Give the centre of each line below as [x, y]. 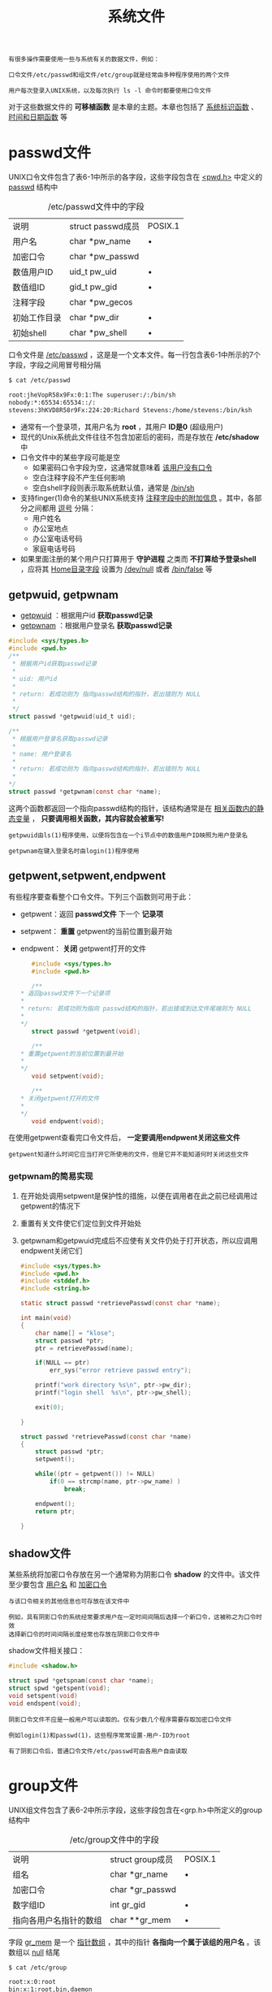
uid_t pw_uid [93, 271]
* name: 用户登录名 [41, 754]
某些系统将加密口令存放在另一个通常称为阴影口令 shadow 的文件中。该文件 [134, 1574]
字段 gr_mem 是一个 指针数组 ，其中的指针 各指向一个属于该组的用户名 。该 [135, 1942]
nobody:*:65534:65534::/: [52, 402]
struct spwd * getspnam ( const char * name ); [81, 1681]
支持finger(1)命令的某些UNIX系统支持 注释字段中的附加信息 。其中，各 [137, 497]
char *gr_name [139, 1874]
